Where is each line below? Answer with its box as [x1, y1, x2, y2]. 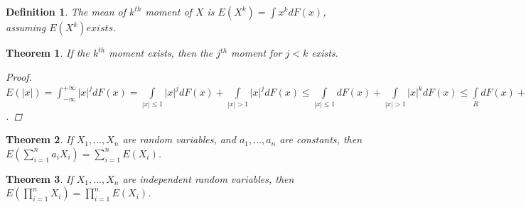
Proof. [6, 69, 32, 84]
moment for [231, 45, 282, 60]
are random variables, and [122, 132, 236, 147]
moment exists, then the [109, 45, 213, 60]
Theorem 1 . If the [6, 45, 90, 60]
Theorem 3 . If [6, 171, 73, 186]
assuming [6, 20, 46, 34]
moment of [145, 4, 192, 18]
